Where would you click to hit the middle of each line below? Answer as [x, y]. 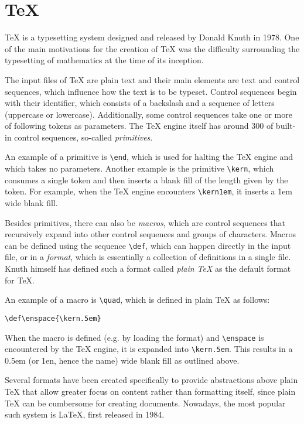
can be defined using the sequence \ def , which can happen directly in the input [148, 245]
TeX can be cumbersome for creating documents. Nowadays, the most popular [145, 403]
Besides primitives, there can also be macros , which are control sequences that [145, 222]
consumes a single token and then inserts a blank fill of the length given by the [146, 179]
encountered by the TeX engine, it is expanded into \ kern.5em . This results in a [149, 349]
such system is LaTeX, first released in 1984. [85, 414]
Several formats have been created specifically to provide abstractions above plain [151, 380]
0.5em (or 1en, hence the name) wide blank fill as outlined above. [122, 360]
